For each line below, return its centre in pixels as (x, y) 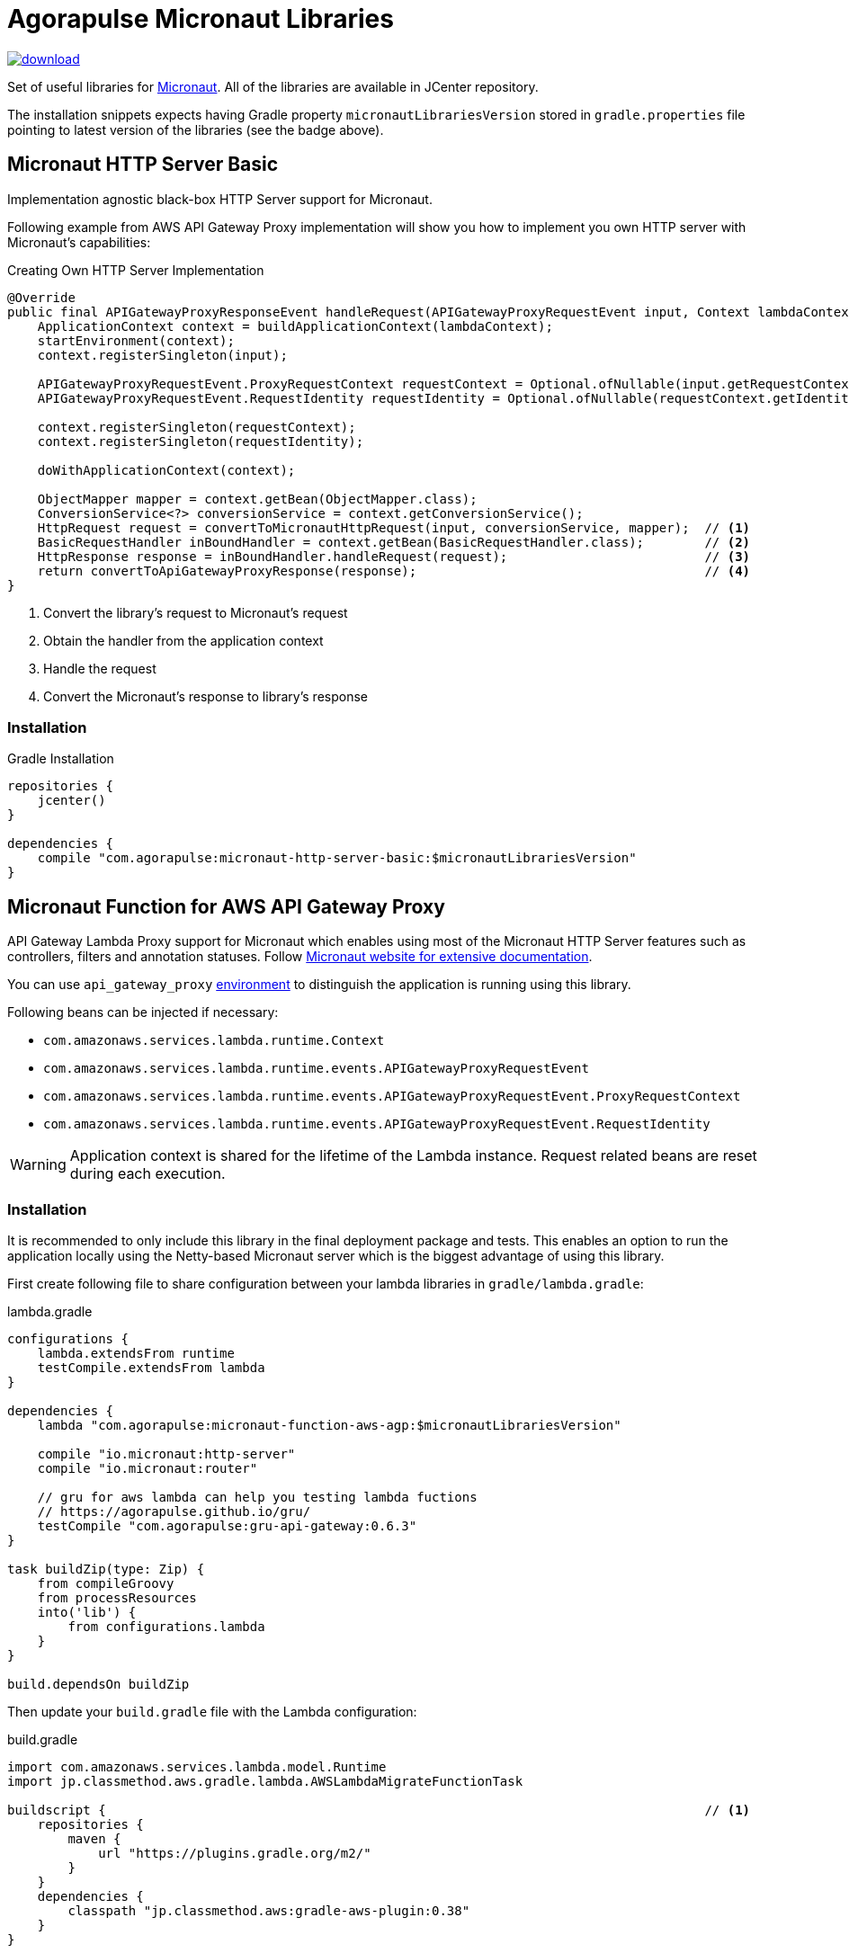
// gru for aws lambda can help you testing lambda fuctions (257, 1497)
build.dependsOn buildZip (98, 1684)
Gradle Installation (61, 759)
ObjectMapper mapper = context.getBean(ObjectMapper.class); (257, 499)
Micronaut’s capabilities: (79, 242)
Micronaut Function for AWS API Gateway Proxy (226, 906)
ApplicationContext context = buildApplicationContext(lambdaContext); (295, 326)
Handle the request (100, 668)
